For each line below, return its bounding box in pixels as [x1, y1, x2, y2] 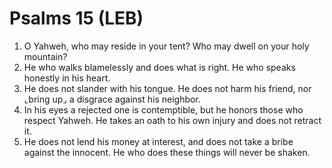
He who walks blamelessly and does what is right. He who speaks [23, 61, 296, 73]
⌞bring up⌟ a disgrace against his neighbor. [23, 93, 201, 105]
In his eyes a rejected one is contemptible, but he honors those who [23, 103, 304, 116]
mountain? [23, 50, 68, 62]
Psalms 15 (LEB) [9, 7, 144, 30]
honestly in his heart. [23, 72, 111, 84]
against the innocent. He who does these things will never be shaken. [23, 146, 311, 158]
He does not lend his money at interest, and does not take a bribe [23, 135, 294, 147]
